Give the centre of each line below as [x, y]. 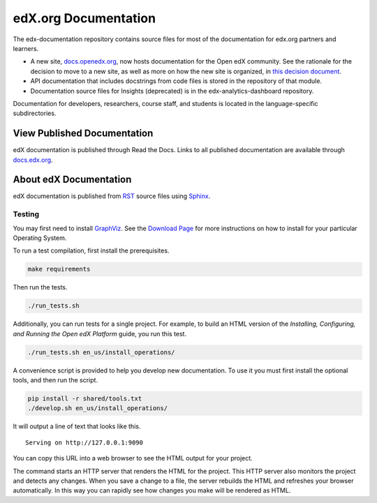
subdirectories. [35, 113]
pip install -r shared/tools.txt [85, 399]
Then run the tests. [40, 287]
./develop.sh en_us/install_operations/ [97, 408]
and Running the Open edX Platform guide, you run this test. [100, 333]
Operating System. [40, 238]
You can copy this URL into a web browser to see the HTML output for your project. [133, 458]
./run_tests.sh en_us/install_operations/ [101, 352]
